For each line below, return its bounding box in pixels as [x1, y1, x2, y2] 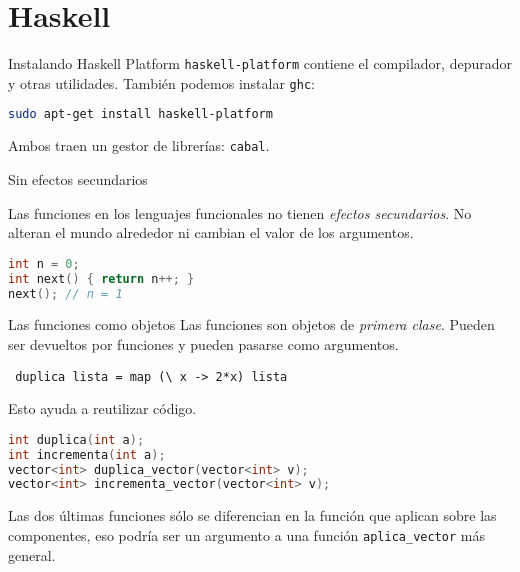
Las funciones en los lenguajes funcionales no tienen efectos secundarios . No [8, 202, 472, 223]
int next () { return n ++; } [8, 271, 195, 286]
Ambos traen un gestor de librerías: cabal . [8, 135, 270, 156]
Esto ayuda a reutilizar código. [8, 398, 197, 419]
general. [8, 544, 56, 565]
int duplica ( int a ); [8, 432, 145, 447]
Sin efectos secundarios [8, 168, 148, 189]
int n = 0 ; [8, 256, 80, 271]
